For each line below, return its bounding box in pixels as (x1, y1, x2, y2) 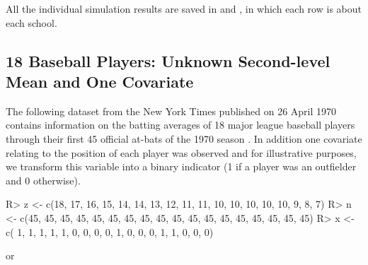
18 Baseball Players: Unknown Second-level (6, 49, 330, 71)
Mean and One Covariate (6, 70, 194, 92)
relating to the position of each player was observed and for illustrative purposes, (6, 145, 357, 160)
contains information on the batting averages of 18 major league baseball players (6, 117, 355, 132)
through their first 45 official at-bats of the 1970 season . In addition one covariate (6, 131, 362, 146)
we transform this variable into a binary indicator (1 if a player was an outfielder (6, 159, 357, 174)
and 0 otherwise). (6, 172, 81, 187)
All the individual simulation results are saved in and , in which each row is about (6, 1, 362, 16)
